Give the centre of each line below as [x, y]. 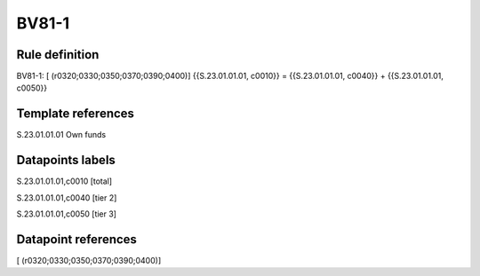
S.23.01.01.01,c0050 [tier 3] [67, 214]
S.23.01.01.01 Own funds [61, 135]
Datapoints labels [66, 160]
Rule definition [58, 55]
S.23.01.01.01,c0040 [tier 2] [67, 197]
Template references [76, 114]
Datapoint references [77, 239]
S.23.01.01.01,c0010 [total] [64, 181]
